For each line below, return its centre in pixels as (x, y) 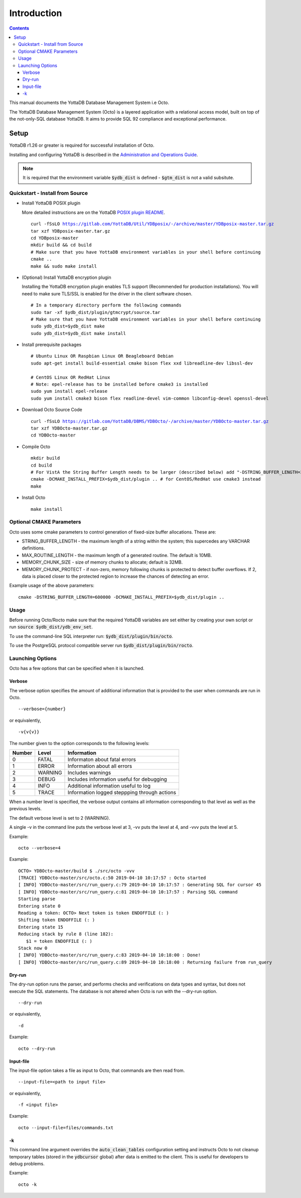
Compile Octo (36, 447)
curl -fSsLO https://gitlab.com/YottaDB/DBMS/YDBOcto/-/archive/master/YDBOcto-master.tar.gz (150, 421)
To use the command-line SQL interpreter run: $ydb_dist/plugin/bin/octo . (91, 636)
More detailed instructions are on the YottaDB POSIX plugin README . (94, 212)
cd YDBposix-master (55, 238)
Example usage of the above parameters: (52, 586)
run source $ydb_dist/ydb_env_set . (51, 627)
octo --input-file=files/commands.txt (66, 1127)
